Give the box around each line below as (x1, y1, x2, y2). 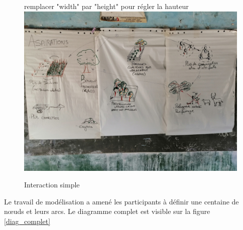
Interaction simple (24, 179, 80, 190)
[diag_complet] (4, 215, 51, 226)
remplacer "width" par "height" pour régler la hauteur (24, 1, 189, 11)
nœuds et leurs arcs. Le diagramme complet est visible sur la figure (4, 206, 210, 216)
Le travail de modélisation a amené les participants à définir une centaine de (4, 196, 239, 206)
